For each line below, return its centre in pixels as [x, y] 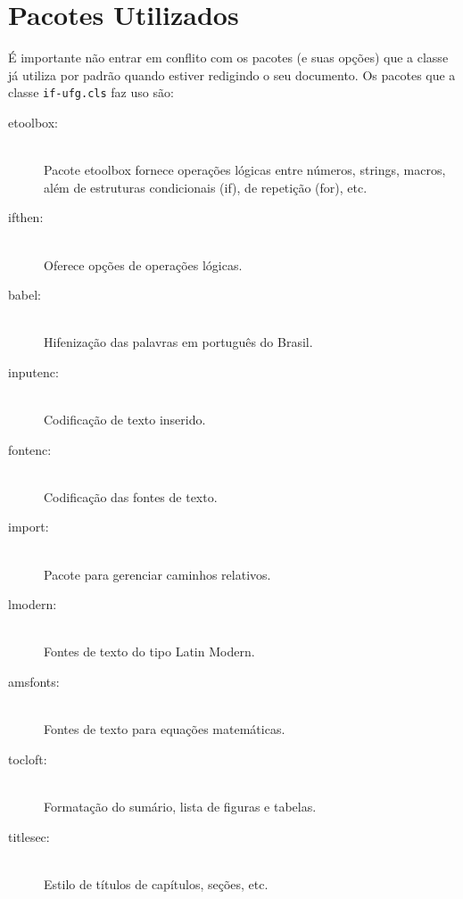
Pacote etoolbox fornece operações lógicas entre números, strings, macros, [245, 170]
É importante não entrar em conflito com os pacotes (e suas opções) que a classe [228, 58]
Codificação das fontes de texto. [131, 496]
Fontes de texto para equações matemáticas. [165, 729]
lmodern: [33, 604]
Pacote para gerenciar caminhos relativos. [157, 574]
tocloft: [28, 759]
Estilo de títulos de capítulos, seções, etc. [156, 883]
